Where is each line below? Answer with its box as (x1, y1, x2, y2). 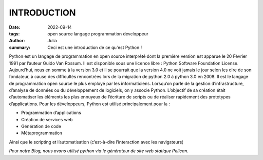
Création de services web (21, 116, 73, 122)
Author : (9, 38, 25, 44)
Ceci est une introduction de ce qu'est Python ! (47, 44, 142, 50)
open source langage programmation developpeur (47, 31, 149, 36)
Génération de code (21, 124, 61, 129)
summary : (9, 44, 31, 50)
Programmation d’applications (21, 110, 81, 116)
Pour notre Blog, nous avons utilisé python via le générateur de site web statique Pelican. (9, 148, 188, 154)
